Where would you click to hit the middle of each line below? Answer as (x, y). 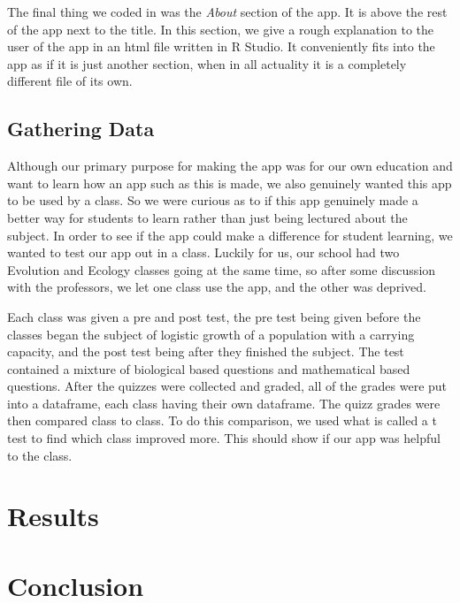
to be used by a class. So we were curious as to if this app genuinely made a (213, 200)
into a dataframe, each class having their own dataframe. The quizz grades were (224, 403)
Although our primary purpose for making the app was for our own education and (230, 166)
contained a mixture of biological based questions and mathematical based (209, 368)
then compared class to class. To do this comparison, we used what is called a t (222, 420)
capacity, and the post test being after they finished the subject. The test (206, 351)
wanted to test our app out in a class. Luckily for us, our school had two (203, 252)
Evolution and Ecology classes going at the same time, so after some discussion (222, 269)
